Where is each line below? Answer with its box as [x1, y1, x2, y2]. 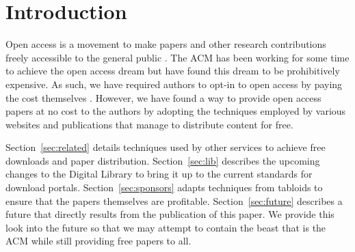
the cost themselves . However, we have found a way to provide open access [5, 90, 321, 104]
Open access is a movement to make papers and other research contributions [5, 37, 326, 51]
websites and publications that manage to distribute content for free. [5, 117, 293, 131]
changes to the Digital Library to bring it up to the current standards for [5, 167, 313, 181]
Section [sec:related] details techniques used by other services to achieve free [5, 140, 326, 154]
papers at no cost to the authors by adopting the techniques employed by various [5, 104, 346, 118]
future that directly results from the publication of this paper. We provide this [5, 207, 334, 221]
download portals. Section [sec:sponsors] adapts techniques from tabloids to [5, 180, 323, 195]
